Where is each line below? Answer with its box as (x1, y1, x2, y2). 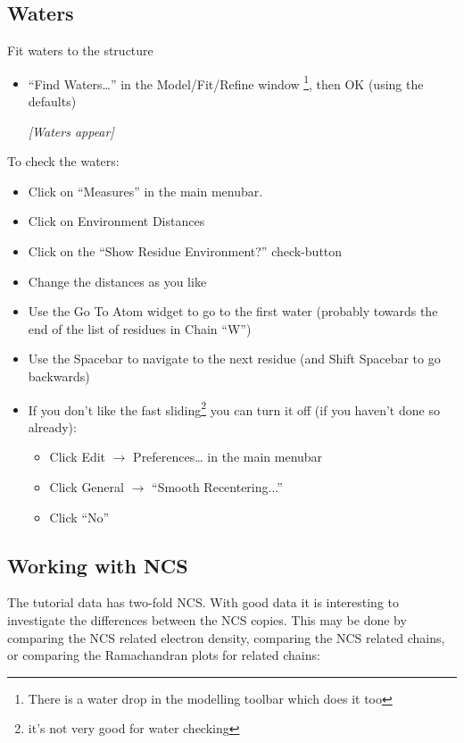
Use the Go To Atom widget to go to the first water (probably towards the (28, 302, 438, 321)
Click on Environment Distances (28, 212, 205, 230)
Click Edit (49, 447, 106, 466)
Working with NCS (7, 551, 188, 579)
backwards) (28, 366, 90, 385)
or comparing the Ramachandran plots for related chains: (7, 646, 320, 664)
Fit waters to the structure (7, 41, 153, 60)
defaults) (28, 92, 77, 111)
